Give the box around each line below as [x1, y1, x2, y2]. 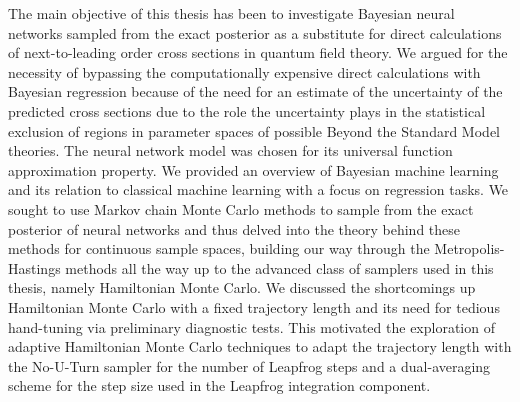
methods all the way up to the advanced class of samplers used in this [65, 257, 494, 278]
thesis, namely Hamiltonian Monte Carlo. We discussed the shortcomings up [8, 277, 476, 298]
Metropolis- [434, 238, 505, 259]
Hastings [8, 257, 61, 278]
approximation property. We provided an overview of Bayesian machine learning [8, 159, 499, 180]
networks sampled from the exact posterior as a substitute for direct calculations [8, 22, 502, 43]
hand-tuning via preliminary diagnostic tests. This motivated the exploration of [8, 316, 495, 337]
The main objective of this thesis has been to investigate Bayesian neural [8, 3, 455, 23]
